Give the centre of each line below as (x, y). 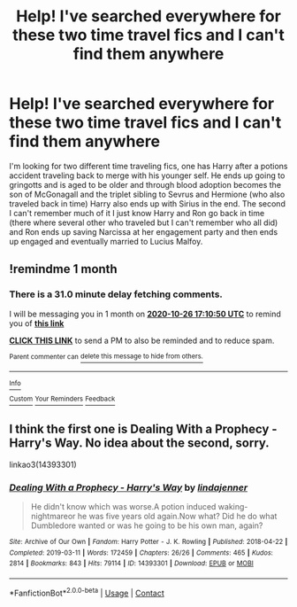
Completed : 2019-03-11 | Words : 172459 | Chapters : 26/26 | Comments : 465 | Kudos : (141, 553)
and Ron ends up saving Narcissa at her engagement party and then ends (144, 231)
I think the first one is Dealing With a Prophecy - (143, 429)
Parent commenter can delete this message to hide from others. (106, 356)
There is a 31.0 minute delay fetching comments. (116, 294)
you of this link (37, 323)
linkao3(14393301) (43, 464)
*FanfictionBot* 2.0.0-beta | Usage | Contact (87, 592)
